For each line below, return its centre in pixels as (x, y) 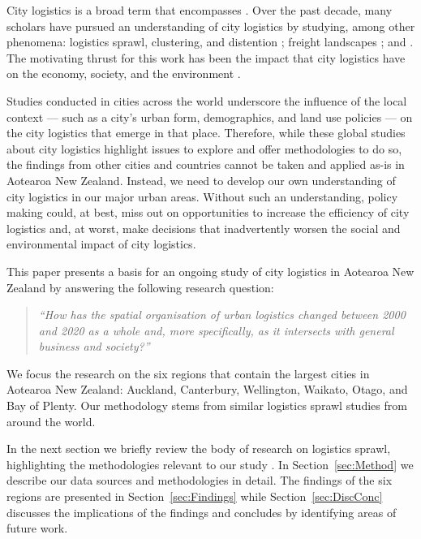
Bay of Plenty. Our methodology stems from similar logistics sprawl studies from (207, 405)
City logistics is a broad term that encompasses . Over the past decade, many (200, 10)
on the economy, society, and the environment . (124, 73)
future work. (37, 528)
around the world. (51, 421)
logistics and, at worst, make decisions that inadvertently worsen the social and (204, 228)
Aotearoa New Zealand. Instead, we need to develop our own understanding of (201, 180)
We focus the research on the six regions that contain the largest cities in (188, 373)
